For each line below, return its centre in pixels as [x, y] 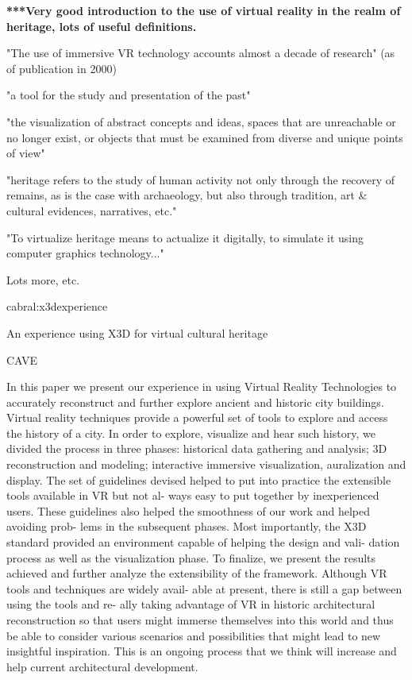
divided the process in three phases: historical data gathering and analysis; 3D [197, 448]
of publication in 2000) [62, 68]
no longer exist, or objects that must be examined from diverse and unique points [205, 137]
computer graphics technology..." [85, 253]
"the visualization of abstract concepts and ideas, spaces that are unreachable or [201, 121]
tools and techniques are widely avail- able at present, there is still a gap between [204, 588]
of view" [26, 153]
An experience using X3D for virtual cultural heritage [137, 332]
